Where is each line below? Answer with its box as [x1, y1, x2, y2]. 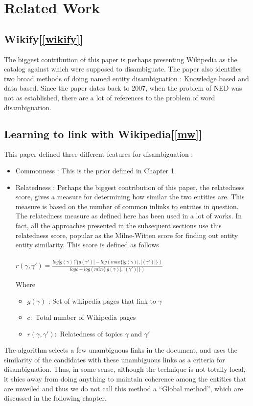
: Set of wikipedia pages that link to [48, 295, 156, 306]
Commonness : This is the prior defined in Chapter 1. [15, 165, 176, 175]
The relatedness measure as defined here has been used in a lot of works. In [15, 211, 242, 221]
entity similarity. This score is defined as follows [15, 239, 159, 250]
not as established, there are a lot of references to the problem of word [4, 92, 215, 102]
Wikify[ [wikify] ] [4, 31, 83, 46]
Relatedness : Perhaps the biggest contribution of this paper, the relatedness [15, 182, 245, 192]
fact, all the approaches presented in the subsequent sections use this [15, 220, 222, 230]
